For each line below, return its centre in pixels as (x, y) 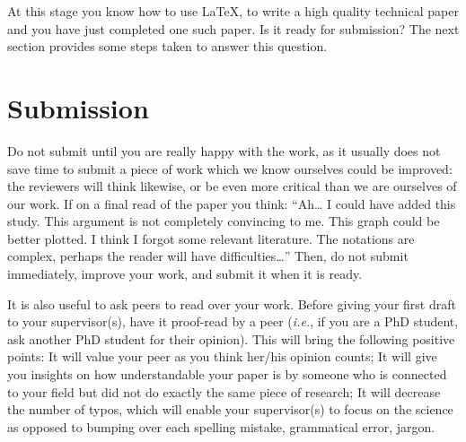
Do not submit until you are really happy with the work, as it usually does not (224, 150)
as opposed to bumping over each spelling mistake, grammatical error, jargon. (221, 426)
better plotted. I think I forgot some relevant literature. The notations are (211, 238)
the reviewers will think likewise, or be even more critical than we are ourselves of (232, 186)
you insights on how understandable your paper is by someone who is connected (227, 374)
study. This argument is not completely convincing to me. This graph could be (224, 221)
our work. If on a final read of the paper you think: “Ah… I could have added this (232, 203)
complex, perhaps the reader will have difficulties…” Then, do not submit (208, 256)
